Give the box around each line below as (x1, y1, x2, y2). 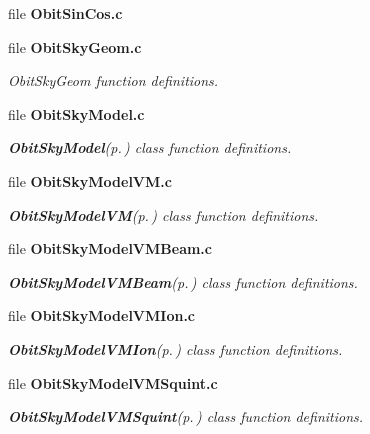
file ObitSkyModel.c (8, 103, 145, 124)
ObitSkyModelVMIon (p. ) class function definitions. (8, 338, 343, 359)
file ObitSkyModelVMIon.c (8, 305, 196, 326)
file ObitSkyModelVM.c (8, 170, 172, 191)
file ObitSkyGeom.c (8, 36, 142, 57)
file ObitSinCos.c (8, 3, 123, 23)
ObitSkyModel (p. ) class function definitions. (8, 137, 292, 158)
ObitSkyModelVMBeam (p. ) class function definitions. (8, 271, 358, 292)
